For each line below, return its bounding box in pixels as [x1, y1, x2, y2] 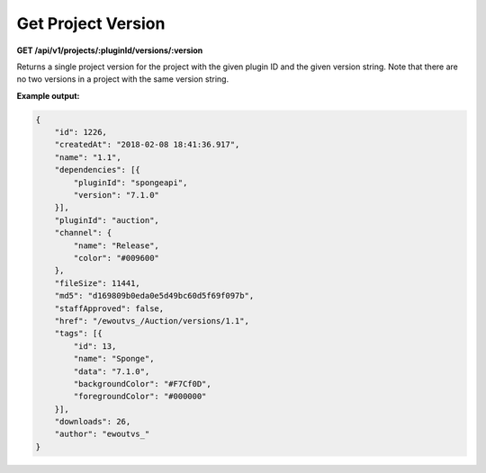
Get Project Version [16, 13, 166, 33]
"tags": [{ [54, 328, 103, 339]
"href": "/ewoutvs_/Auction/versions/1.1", [54, 316, 249, 326]
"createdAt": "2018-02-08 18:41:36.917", [54, 139, 240, 150]
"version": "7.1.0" [73, 190, 159, 201]
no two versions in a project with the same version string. [16, 74, 229, 85]
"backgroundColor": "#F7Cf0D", [73, 379, 211, 388]
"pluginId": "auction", [54, 215, 159, 225]
